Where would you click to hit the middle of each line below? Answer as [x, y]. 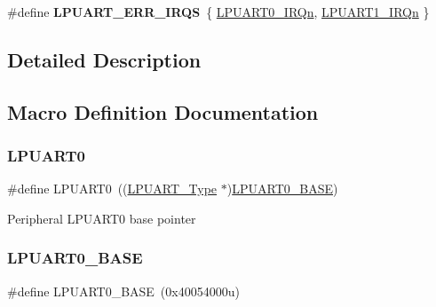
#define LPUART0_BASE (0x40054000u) [123, 291]
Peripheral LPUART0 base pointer [102, 218]
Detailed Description [104, 59]
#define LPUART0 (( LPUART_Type [112, 189]
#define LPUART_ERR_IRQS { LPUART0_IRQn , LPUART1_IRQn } [218, 12]
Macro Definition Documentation [163, 111]
